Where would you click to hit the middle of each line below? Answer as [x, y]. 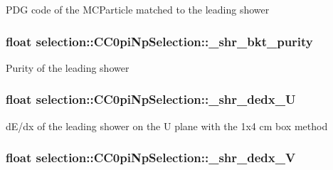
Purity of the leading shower [68, 67]
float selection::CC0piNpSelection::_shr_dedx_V [151, 158]
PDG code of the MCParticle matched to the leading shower [138, 9]
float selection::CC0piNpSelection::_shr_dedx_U [151, 99]
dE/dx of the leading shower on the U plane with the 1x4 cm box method [167, 126]
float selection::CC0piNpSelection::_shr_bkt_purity [159, 41]
